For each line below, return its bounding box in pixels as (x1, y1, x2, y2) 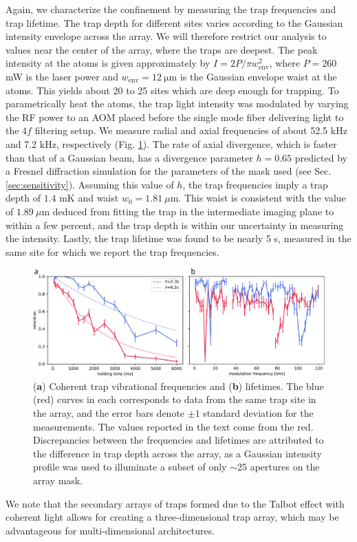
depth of (6, 191, 41, 205)
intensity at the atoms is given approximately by (6, 56, 210, 70)
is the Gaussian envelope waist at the (180, 69, 337, 83)
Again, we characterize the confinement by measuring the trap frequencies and (6, 2, 336, 16)
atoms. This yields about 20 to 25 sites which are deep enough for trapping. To (6, 83, 339, 97)
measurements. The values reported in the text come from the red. (33, 419, 314, 433)
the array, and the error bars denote (33, 405, 185, 420)
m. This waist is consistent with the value (170, 191, 346, 205)
